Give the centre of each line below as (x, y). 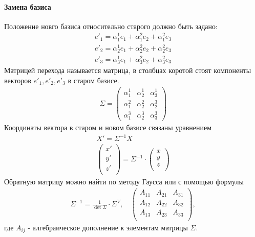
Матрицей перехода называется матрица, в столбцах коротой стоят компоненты (128, 70)
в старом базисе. (93, 80)
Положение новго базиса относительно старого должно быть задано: (111, 26)
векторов (18, 80)
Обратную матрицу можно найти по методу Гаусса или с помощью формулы (124, 181)
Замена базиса (28, 6)
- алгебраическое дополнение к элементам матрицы (108, 227)
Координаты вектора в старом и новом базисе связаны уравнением (108, 127)
